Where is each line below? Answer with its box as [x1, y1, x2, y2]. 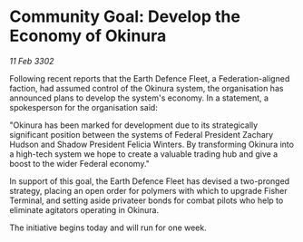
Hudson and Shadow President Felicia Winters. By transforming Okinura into [9, 139, 295, 150]
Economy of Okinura [9, 25, 167, 46]
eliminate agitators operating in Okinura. [9, 204, 160, 215]
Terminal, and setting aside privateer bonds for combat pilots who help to [9, 195, 284, 206]
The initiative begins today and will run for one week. [9, 222, 207, 233]
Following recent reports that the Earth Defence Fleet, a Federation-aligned [9, 73, 290, 83]
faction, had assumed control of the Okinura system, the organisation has [9, 82, 284, 93]
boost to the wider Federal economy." [9, 158, 150, 169]
